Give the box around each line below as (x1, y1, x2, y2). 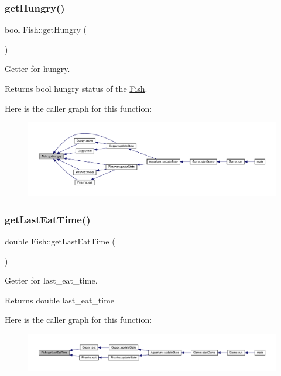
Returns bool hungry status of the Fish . (5, 82, 148, 94)
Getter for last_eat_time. (5, 274, 98, 287)
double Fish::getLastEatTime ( (5, 235, 115, 247)
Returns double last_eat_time (5, 294, 115, 306)
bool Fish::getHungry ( (5, 23, 87, 36)
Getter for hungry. (5, 63, 70, 75)
